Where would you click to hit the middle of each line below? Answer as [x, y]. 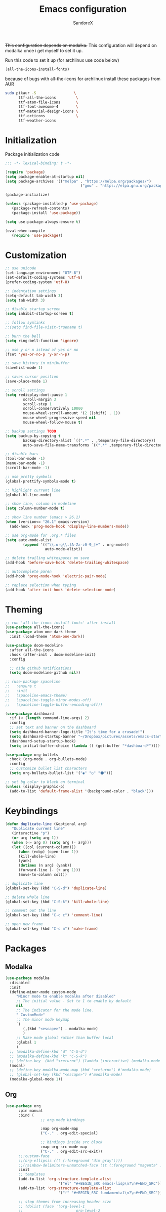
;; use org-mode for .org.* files [41, 535]
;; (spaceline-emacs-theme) [36, 695]
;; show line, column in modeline [41, 504]
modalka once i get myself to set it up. [44, 50]
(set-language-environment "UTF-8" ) [43, 273]
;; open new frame [24, 924]
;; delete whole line [27, 897]
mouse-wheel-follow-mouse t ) [53, 423]
